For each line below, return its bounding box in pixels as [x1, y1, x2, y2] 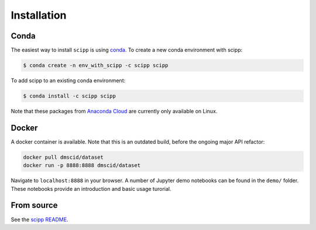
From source [11, 200, 58, 210]
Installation [11, 9, 67, 22]
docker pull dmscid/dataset [23, 154, 104, 161]
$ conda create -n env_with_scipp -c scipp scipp [23, 62, 169, 69]
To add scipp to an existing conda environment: [11, 77, 126, 84]
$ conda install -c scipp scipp [23, 93, 116, 99]
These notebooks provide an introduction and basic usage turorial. [11, 185, 171, 192]
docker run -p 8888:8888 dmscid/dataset [23, 162, 140, 169]
